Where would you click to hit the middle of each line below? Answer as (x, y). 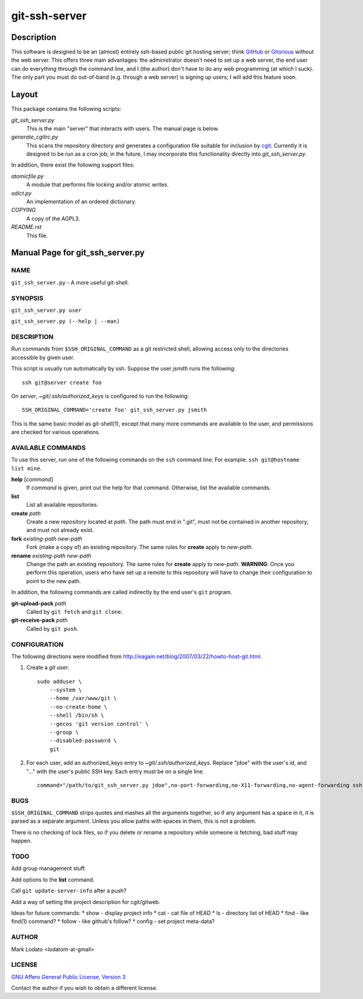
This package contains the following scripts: (66, 109)
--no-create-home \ (78, 707)
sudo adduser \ (60, 681)
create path (26, 513)
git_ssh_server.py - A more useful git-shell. (70, 282)
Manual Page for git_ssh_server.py (78, 253)
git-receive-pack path (39, 620)
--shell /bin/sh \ (77, 715)
